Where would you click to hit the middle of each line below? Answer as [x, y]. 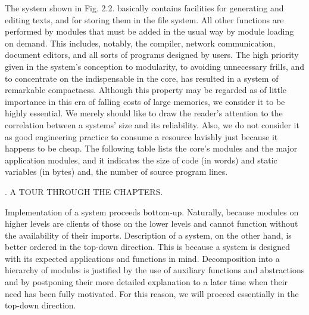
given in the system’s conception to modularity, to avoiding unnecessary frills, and [155, 66]
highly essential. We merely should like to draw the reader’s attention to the [144, 113]
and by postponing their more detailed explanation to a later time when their [146, 282]
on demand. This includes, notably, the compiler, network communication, [140, 43]
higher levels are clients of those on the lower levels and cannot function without [152, 223]
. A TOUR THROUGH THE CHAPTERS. [84, 191]
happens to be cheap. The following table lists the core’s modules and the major [151, 148]
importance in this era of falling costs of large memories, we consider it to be [145, 101]
